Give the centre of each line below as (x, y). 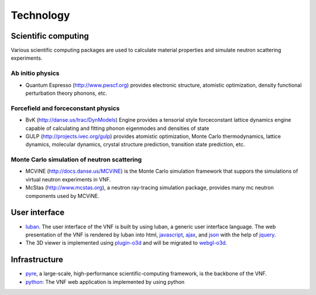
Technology (40, 15)
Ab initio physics (35, 73)
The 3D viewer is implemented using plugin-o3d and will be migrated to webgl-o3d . (126, 243)
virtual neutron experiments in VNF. (68, 179)
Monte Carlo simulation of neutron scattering (76, 160)
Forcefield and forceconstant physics (65, 108)
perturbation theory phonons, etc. (66, 93)
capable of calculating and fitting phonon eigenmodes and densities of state (117, 128)
